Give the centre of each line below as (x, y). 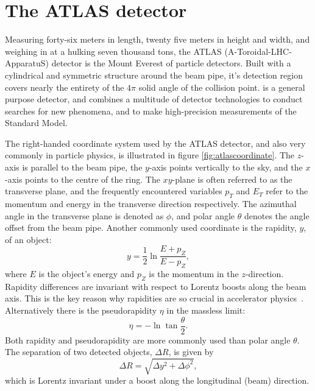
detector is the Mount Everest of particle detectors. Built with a (171, 63)
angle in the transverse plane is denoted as (84, 215)
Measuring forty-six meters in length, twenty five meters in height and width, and (157, 39)
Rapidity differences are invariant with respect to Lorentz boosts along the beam (156, 286)
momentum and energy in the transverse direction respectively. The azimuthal (151, 204)
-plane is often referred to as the (232, 179)
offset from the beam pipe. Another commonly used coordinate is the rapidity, (151, 227)
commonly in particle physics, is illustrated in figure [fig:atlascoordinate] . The (150, 155)
